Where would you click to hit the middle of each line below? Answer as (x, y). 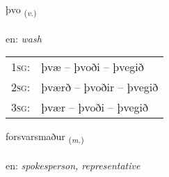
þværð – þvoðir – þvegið (100, 87)
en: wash (24, 38)
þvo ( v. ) (21, 10)
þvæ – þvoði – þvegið (92, 67)
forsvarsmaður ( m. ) (45, 137)
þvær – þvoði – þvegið (95, 107)
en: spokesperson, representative (73, 166)
